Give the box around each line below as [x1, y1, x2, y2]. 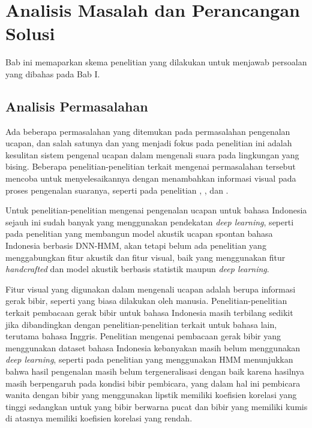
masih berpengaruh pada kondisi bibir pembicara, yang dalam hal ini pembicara [5, 376, 301, 389]
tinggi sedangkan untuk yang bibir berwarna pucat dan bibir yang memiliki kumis [5, 400, 308, 412]
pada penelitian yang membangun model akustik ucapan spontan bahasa [5, 227, 273, 240]
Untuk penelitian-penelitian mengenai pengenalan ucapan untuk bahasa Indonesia [5, 204, 307, 216]
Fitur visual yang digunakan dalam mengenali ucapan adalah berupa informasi [5, 282, 296, 295]
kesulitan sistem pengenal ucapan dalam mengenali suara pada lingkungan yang [5, 148, 299, 161]
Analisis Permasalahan [5, 97, 148, 115]
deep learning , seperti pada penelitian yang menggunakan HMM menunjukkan [5, 353, 293, 366]
